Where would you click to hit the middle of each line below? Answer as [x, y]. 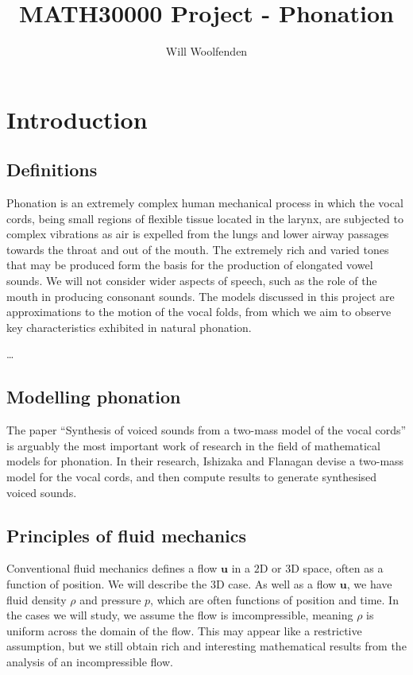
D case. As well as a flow [276, 584]
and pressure [110, 599]
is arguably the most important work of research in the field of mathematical [193, 445]
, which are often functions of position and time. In [274, 599]
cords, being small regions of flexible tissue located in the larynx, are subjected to [205, 218]
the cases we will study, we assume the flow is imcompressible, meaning [180, 615]
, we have [369, 584]
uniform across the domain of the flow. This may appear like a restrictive [184, 630]
